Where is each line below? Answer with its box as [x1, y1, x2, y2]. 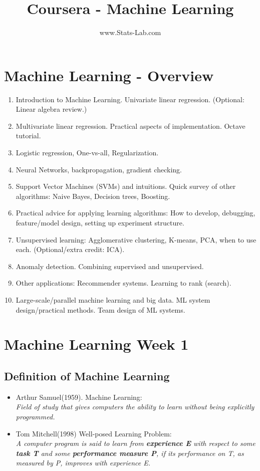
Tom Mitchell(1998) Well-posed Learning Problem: [16, 428, 172, 438]
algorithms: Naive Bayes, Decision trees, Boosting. [16, 190, 170, 201]
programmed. [16, 411, 55, 421]
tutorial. [16, 130, 41, 141]
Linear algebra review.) [16, 104, 87, 114]
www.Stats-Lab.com [99, 27, 161, 38]
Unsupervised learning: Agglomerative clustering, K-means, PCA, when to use [16, 234, 256, 245]
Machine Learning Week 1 [4, 334, 189, 354]
